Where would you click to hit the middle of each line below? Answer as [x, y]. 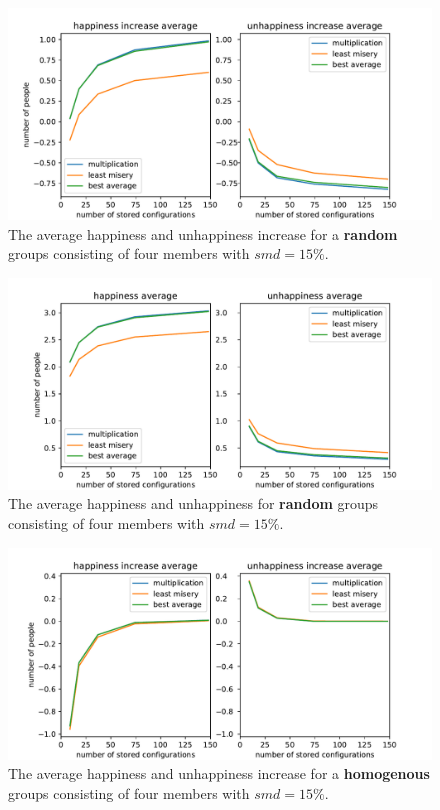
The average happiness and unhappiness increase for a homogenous [219, 773]
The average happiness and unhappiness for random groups [193, 503]
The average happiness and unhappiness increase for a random [203, 233]
